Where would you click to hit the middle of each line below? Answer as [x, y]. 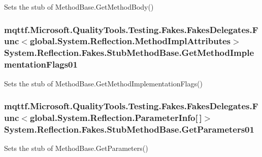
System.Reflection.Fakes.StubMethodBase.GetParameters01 [129, 129]
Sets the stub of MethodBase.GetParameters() [76, 148]
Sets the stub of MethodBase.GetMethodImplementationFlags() [103, 83]
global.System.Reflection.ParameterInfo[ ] [116, 118]
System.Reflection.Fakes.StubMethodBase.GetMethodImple [129, 53]
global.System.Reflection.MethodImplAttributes [130, 41]
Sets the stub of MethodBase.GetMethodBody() [79, 7]
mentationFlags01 [41, 64]
